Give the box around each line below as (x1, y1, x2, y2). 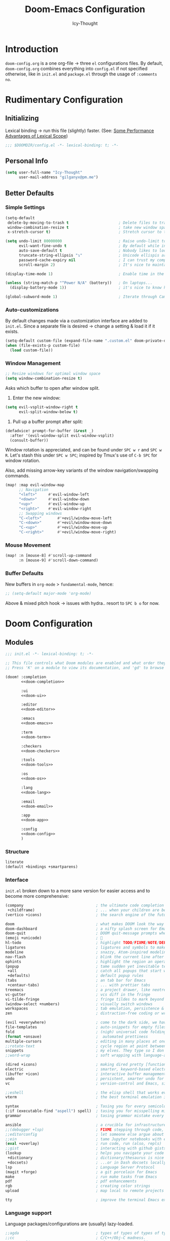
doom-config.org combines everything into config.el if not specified (5, 65, 148, 71)
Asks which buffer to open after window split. (5, 385, 100, 391)
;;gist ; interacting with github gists (5, 1146, 166, 1151)
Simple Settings (5, 204, 45, 211)
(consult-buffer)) (10, 438, 49, 443)
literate (5, 859, 24, 865)
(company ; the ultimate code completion (5, 903, 164, 908)
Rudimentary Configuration (5, 94, 123, 105)
